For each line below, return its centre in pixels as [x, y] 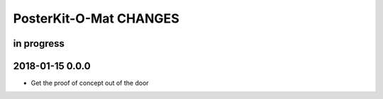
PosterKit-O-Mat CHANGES [96, 18]
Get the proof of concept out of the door [90, 83]
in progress [39, 43]
